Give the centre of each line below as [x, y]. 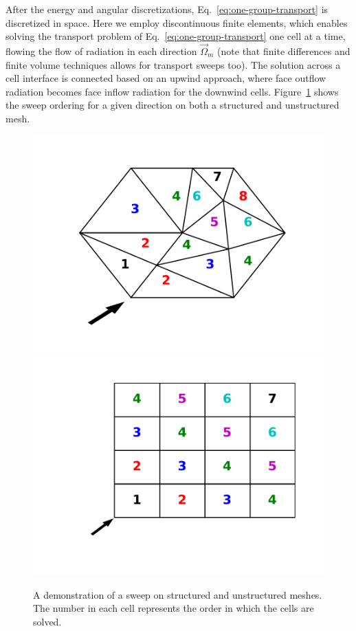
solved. [47, 621]
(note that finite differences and [284, 51]
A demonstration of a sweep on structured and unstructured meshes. [178, 594]
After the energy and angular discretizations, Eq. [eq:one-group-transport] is [167, 9]
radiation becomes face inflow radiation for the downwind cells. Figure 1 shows [172, 91]
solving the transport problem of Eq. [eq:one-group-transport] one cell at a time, [176, 36]
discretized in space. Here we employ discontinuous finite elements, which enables [177, 22]
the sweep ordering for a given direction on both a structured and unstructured [173, 105]
